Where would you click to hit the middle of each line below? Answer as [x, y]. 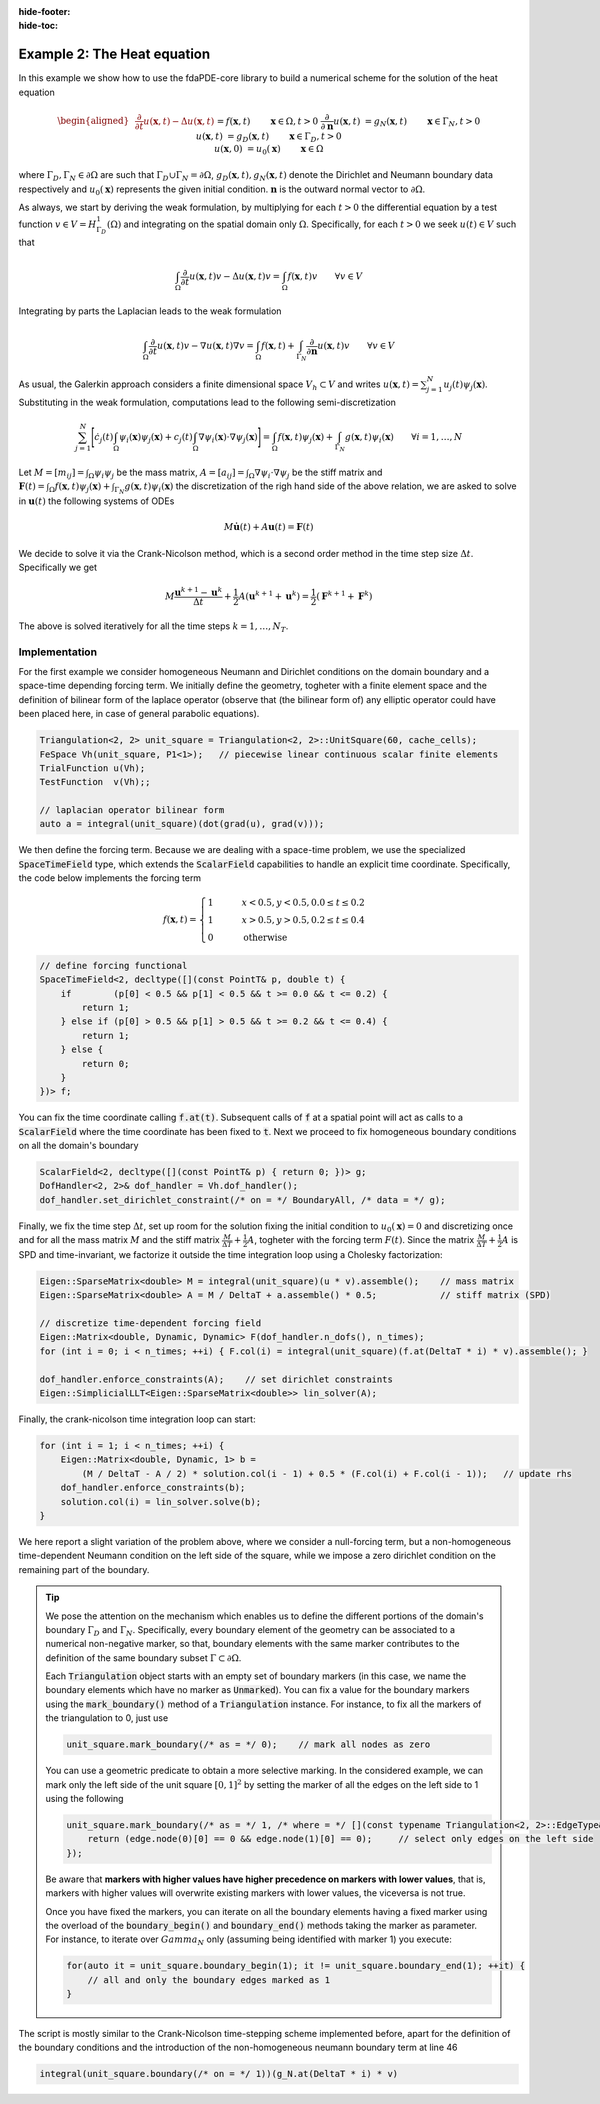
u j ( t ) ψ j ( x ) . [466, 385]
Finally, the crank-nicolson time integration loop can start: [137, 1419]
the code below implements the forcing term [110, 878]
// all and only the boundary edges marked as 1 [209, 1979]
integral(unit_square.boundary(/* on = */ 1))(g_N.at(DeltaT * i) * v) [219, 2074]
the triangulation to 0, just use [107, 1718]
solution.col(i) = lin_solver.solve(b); [161, 1501]
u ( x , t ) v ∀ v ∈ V [355, 346]
